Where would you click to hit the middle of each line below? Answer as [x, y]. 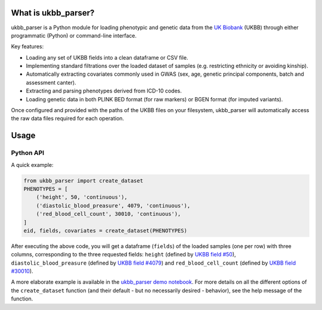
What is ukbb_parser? [53, 13]
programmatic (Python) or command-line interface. [74, 35]
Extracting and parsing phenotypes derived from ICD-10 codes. [104, 91]
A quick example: [32, 165]
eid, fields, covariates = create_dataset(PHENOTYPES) [105, 230]
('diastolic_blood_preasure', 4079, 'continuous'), [113, 205]
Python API [28, 153]
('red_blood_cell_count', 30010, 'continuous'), [109, 214]
